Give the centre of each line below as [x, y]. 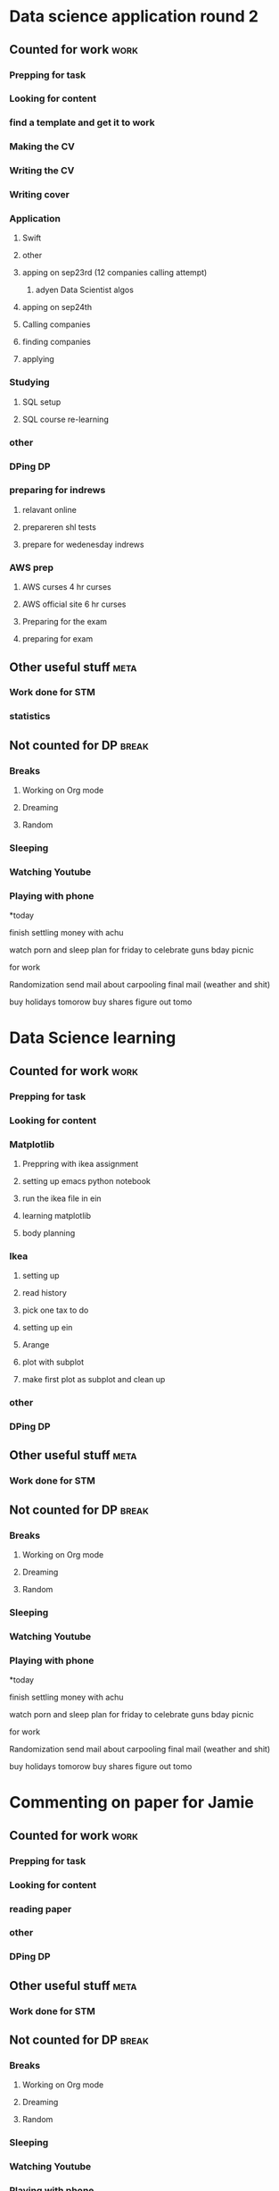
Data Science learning [93, 1038]
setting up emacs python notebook [86, 1180]
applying [38, 359]
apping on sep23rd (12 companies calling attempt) [115, 273]
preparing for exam [57, 639]
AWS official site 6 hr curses [74, 604]
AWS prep [32, 567]
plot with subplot [53, 1362]
